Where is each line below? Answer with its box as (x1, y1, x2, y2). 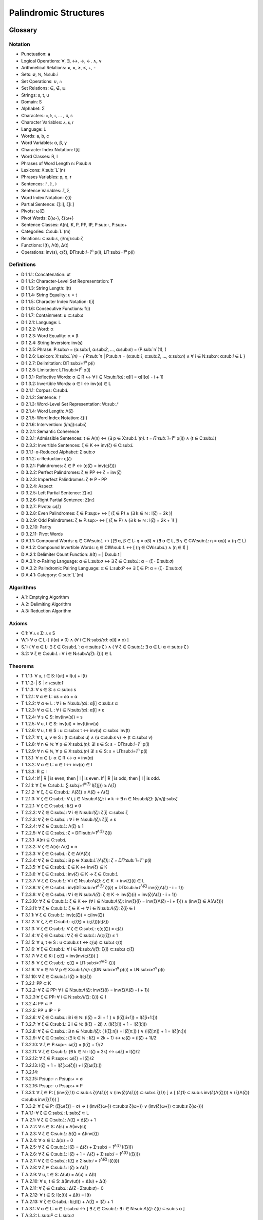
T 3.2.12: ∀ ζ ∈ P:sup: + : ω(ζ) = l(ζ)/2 (21, 1056, 94, 1061)
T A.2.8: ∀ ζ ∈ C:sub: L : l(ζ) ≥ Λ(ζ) (21, 1164, 89, 1171)
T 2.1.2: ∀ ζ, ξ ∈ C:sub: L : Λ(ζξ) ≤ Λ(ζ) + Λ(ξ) (21, 789, 110, 795)
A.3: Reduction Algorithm (21, 608, 72, 613)
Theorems (9, 663, 34, 670)
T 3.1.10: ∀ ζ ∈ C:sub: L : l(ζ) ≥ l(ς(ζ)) (21, 974, 92, 979)
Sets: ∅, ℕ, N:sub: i (21, 71, 58, 78)
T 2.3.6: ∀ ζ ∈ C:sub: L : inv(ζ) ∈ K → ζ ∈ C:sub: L (21, 871, 119, 877)
